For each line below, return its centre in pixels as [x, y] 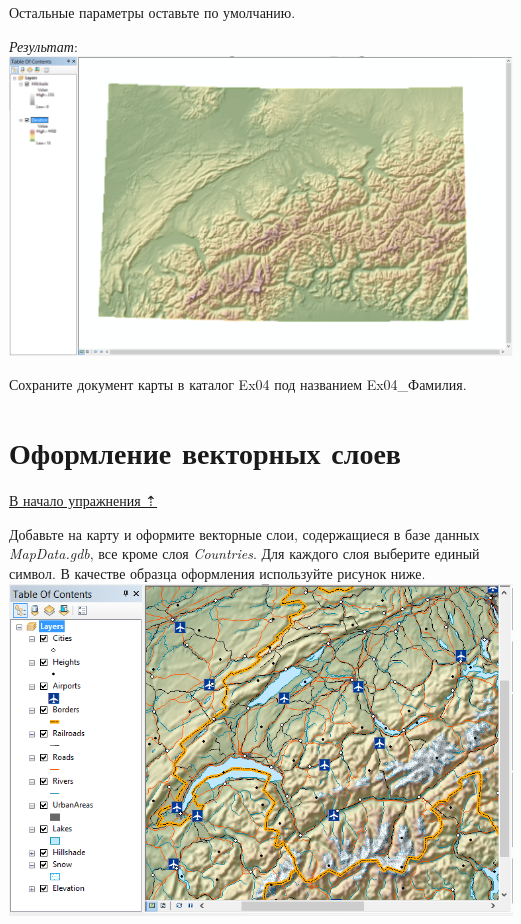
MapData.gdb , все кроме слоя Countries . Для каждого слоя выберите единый [244, 553]
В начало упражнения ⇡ [83, 500]
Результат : [43, 45]
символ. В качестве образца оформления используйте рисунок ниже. [217, 573]
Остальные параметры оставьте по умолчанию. [152, 12]
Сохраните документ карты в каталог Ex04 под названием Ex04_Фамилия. [238, 383]
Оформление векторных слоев [205, 452]
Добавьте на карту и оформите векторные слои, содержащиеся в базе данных [244, 533]
